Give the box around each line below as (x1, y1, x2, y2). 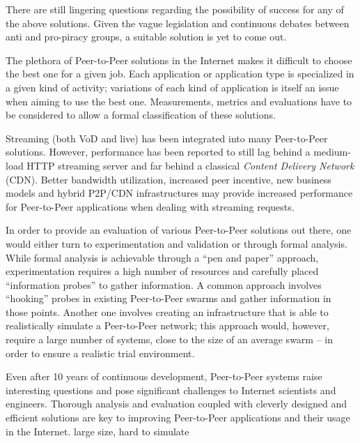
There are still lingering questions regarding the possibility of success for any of (6, 2, 344, 16)
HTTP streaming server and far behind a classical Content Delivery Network (26, 158, 354, 172)
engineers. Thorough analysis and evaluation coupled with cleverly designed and (6, 396, 347, 411)
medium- (313, 144, 351, 159)
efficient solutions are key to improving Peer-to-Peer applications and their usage (6, 410, 350, 425)
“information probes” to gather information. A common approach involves (6, 277, 322, 292)
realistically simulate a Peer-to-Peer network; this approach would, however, (6, 318, 329, 333)
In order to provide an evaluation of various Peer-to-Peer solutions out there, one (6, 223, 352, 237)
